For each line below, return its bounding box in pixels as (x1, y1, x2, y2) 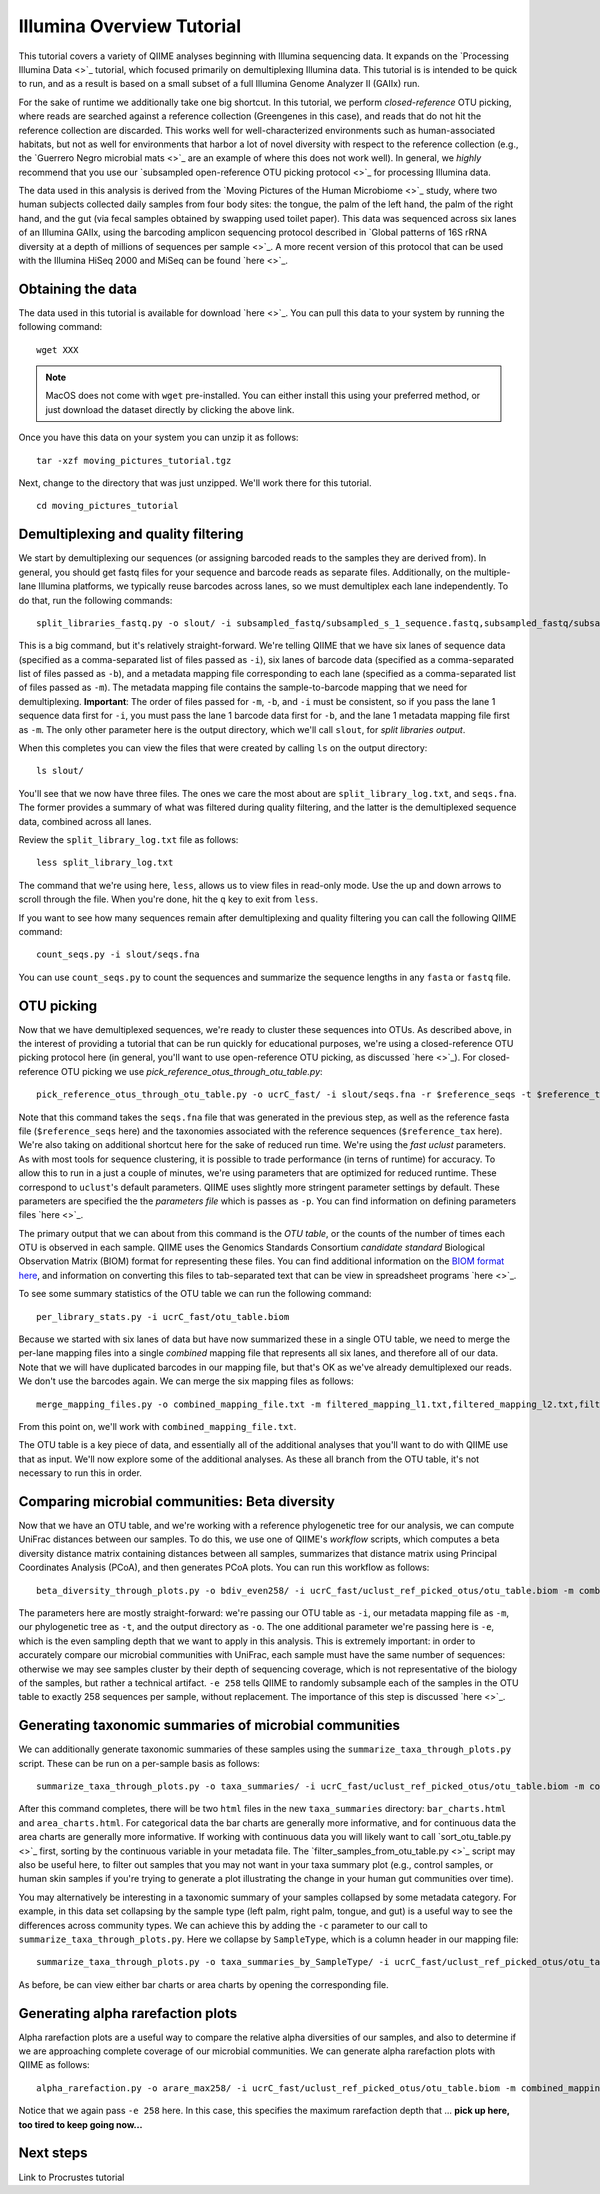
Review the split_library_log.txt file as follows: (18, 833, 239, 845)
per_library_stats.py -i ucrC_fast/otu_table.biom (36, 1311, 290, 1322)
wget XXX (36, 344, 79, 355)
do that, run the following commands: (18, 594, 173, 606)
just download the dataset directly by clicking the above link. (45, 403, 295, 415)
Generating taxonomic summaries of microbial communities (18, 1717, 400, 1734)
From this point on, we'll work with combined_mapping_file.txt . (18, 1421, 297, 1432)
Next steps (18, 2145, 88, 2162)
